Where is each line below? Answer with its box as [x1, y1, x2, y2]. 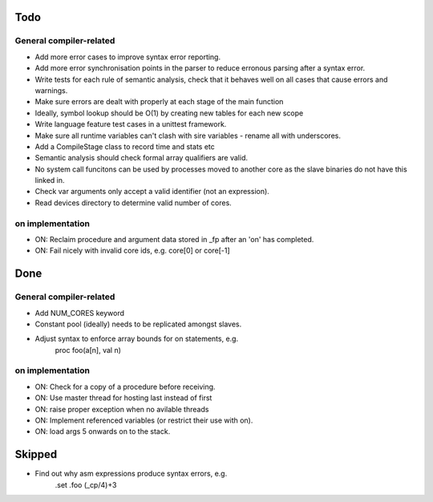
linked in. [34, 176, 65, 185]
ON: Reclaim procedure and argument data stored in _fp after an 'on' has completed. [34, 234, 314, 244]
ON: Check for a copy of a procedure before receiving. [34, 382, 216, 391]
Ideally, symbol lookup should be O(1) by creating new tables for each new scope [34, 108, 304, 118]
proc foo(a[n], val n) [55, 345, 122, 354]
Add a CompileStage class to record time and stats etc [34, 141, 216, 152]
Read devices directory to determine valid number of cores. [34, 197, 232, 208]
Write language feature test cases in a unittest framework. [34, 119, 227, 129]
